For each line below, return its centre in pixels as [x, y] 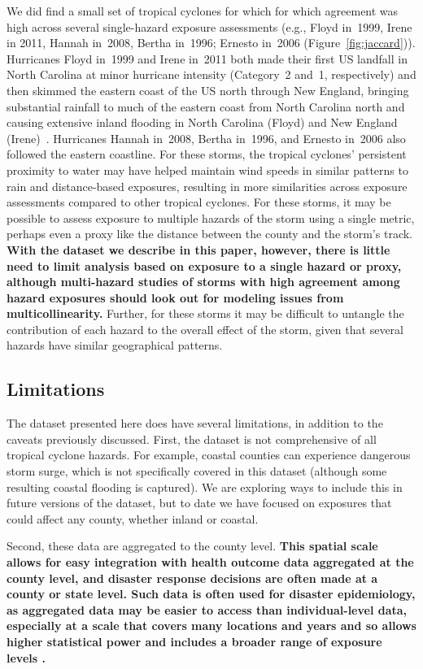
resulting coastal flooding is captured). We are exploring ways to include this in [205, 487]
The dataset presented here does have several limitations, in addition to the [195, 423]
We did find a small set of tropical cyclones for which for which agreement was [203, 11]
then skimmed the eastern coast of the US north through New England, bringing [208, 90]
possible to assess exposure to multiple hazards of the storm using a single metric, [211, 217]
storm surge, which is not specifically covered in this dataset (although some [197, 471]
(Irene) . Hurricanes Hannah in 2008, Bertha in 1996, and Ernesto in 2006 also [206, 138]
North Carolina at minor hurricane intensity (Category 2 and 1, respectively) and [211, 74]
